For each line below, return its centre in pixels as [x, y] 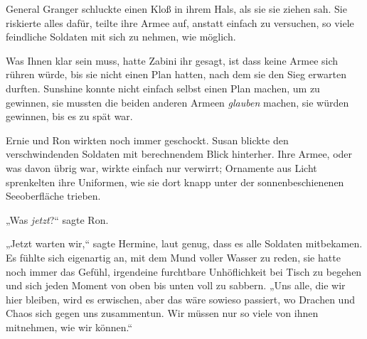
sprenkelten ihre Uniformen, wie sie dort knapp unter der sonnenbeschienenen [175, 182]
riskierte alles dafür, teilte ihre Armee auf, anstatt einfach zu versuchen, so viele [180, 22]
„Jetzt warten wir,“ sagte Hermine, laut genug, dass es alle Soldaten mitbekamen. [184, 243]
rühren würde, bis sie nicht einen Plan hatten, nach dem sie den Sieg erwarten [176, 74]
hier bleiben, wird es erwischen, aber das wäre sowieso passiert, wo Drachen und [180, 299]
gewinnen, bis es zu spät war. [69, 116]
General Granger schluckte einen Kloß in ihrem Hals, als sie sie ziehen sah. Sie [176, 9]
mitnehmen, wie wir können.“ [69, 327]
